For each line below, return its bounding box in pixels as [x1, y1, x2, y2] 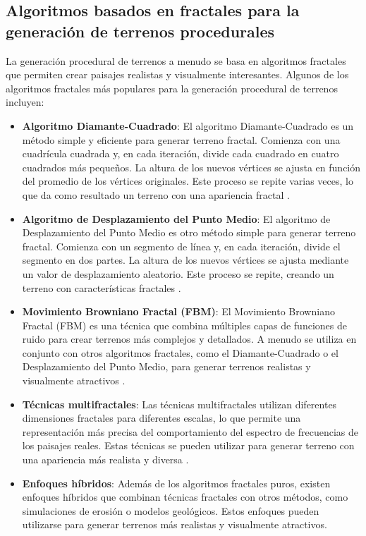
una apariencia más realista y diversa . [22, 452, 189, 467]
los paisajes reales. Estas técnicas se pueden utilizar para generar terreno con [22, 438, 355, 453]
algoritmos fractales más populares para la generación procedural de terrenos [6, 80, 338, 95]
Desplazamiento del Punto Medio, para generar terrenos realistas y [22, 359, 311, 374]
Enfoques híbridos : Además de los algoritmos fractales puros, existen [22, 475, 331, 490]
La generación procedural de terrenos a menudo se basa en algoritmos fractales [6, 53, 346, 68]
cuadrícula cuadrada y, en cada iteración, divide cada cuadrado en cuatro [22, 146, 339, 161]
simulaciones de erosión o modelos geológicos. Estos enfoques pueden [22, 503, 319, 518]
